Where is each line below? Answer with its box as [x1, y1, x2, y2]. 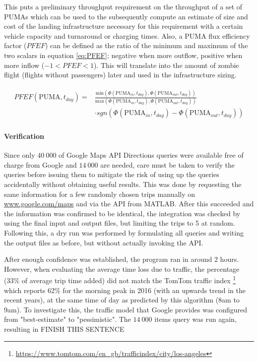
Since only [4, 150, 35, 160]
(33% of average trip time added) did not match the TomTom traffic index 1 [4, 274, 236, 286]
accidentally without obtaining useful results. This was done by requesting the [4, 179, 242, 189]
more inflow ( [4, 60, 45, 70]
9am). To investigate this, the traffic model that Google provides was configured [4, 304, 248, 314]
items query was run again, [154, 314, 237, 324]
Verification [4, 131, 44, 141]
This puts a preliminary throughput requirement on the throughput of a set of [4, 1, 243, 11]
